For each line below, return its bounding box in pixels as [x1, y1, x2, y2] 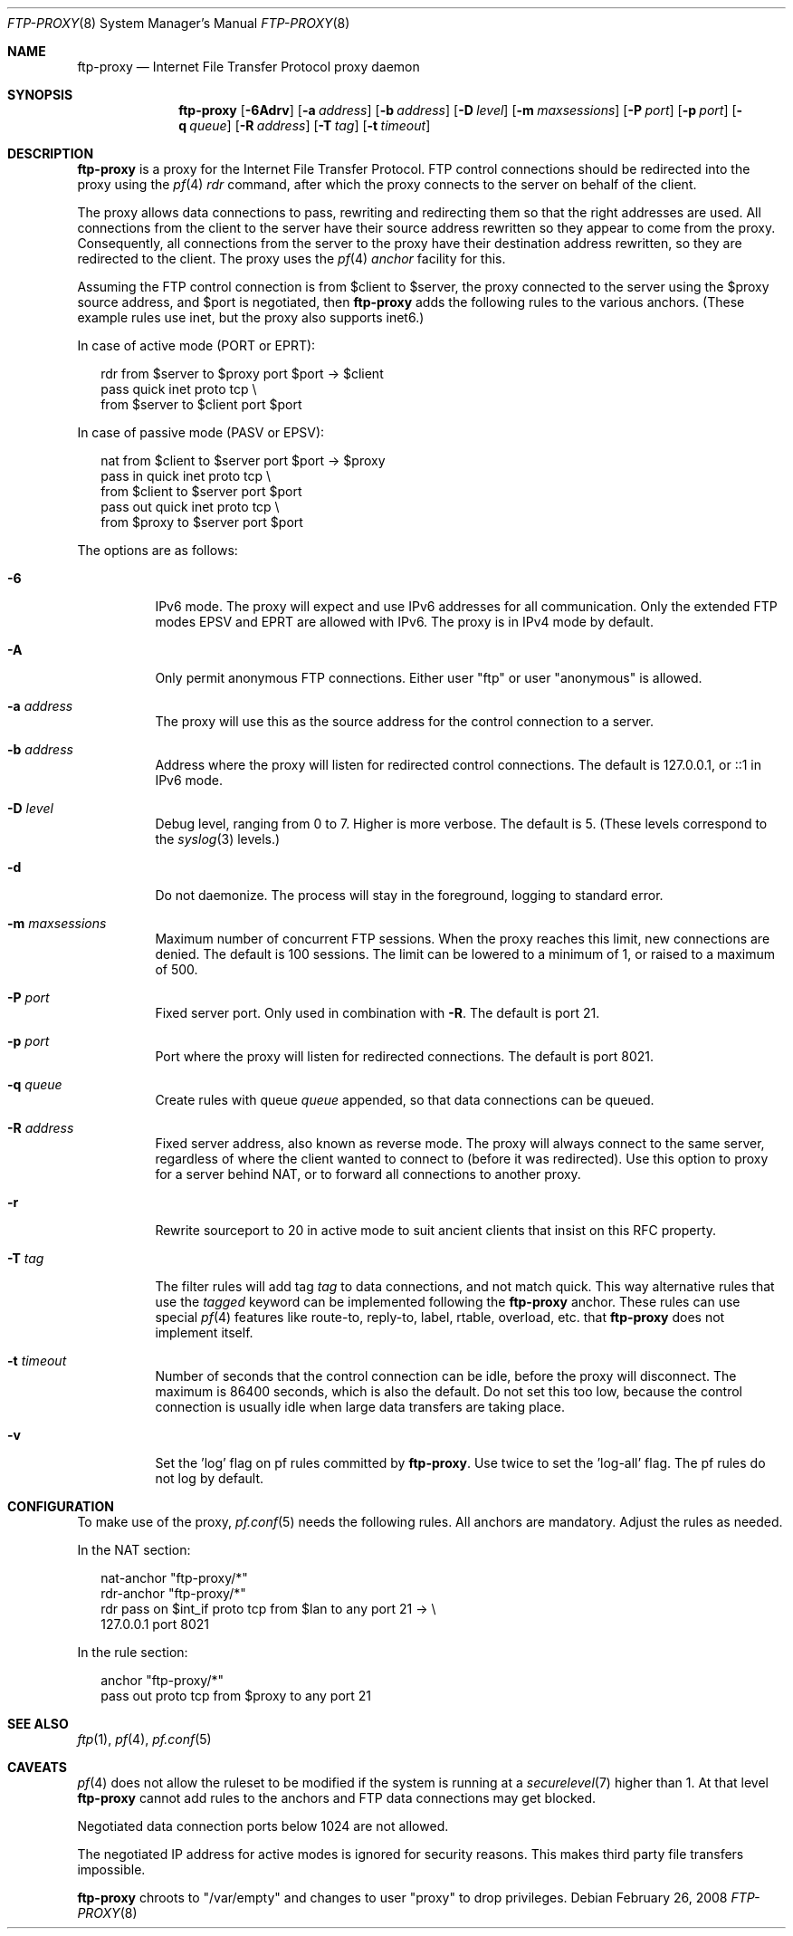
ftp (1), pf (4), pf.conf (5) [77, 1731, 212, 1747]
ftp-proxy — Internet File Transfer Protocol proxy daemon [77, 59, 420, 74]
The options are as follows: [77, 542, 238, 558]
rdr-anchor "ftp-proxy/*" [100, 1586, 246, 1601]
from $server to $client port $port [100, 397, 302, 412]
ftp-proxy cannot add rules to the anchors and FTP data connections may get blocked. [77, 1790, 597, 1806]
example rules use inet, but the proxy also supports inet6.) [77, 310, 425, 325]
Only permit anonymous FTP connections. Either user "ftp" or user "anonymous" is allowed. [155, 670, 702, 685]
